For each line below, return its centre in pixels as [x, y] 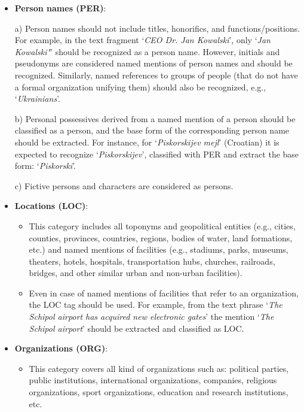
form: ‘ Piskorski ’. [45, 166]
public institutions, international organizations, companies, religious [153, 380]
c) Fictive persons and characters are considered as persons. [124, 185]
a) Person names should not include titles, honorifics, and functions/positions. [157, 28]
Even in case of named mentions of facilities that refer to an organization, [164, 293]
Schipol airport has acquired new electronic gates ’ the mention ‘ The [151, 316]
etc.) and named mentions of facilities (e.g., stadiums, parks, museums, [159, 249]
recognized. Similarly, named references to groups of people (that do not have [156, 75]
